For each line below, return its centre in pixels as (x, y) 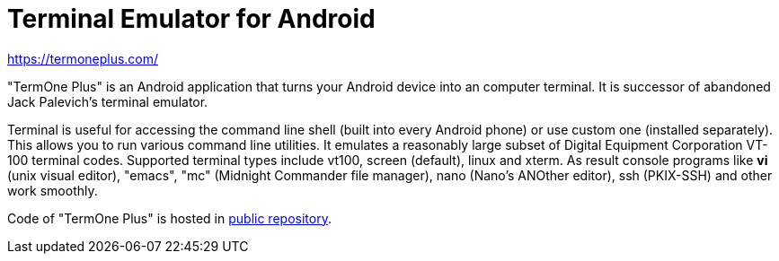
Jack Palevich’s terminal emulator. (108, 101)
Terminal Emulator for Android (191, 19)
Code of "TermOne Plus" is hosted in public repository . (169, 218)
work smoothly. (53, 190)
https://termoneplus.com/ (83, 58)
